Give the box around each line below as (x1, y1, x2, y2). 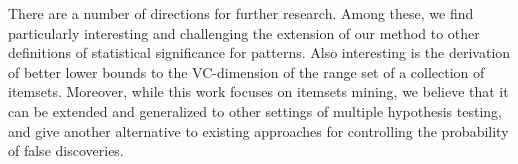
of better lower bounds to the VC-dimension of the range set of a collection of (8, 61, 485, 82)
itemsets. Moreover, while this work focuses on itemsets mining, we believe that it (8, 81, 509, 102)
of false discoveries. (8, 140, 124, 161)
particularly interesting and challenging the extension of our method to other (8, 22, 480, 43)
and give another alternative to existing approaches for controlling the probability (8, 120, 509, 141)
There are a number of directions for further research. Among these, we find (8, 3, 474, 23)
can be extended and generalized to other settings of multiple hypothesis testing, (8, 100, 502, 121)
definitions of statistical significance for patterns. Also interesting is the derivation (8, 42, 511, 63)
